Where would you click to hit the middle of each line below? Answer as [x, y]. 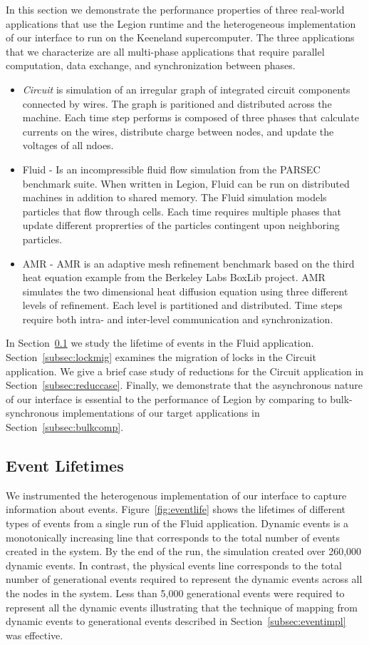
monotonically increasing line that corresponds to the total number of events [173, 537]
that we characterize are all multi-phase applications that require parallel [165, 51]
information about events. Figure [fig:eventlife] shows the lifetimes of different [176, 509]
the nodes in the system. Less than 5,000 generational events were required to [175, 593]
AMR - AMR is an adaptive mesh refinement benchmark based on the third [188, 263]
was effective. [35, 635]
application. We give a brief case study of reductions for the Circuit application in [185, 371]
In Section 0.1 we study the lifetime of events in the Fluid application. [160, 343]
